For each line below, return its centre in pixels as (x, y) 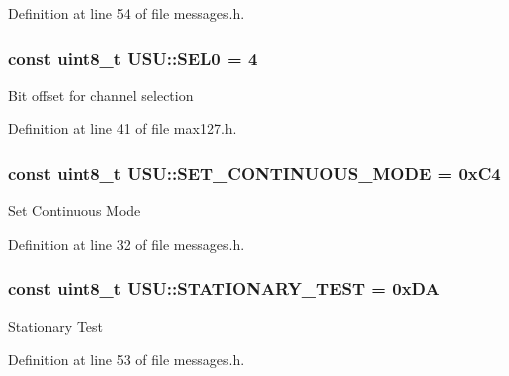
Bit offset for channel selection (101, 94)
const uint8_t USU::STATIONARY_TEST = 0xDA (224, 288)
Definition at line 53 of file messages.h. (126, 359)
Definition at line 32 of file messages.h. (126, 243)
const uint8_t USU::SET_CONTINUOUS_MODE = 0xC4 (254, 172)
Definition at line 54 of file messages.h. (126, 13)
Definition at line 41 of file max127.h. (122, 128)
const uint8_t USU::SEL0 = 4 (133, 57)
